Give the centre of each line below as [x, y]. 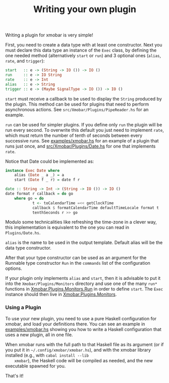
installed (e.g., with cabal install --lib [47, 355]
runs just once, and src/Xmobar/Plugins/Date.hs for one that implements [80, 146]
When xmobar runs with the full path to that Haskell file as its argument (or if [84, 344]
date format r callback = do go [39, 194]
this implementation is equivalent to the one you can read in [67, 227]
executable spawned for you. [36, 366]
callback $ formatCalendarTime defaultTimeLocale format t [95, 208]
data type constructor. [28, 248]
